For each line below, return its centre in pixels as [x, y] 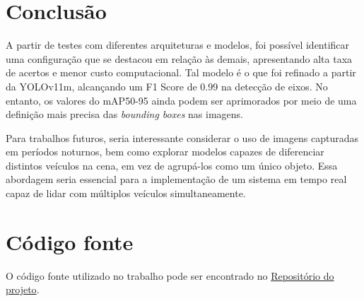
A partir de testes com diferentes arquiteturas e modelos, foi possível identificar [178, 45]
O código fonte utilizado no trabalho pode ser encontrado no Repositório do [170, 275]
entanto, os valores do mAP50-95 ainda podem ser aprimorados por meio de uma [181, 100]
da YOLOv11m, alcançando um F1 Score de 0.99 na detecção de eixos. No [167, 86]
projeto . [23, 289]
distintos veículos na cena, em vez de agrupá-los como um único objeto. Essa [172, 165]
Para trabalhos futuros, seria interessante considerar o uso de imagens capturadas [182, 137]
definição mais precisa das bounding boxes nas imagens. [124, 114]
